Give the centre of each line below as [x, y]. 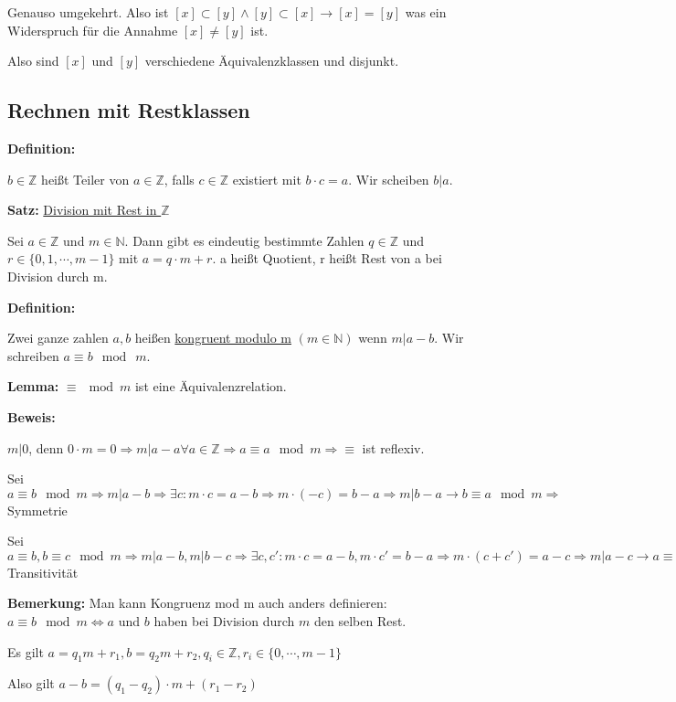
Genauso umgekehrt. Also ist [88, 12]
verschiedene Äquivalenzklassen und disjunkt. [272, 61]
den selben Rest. [360, 621]
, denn [46, 447]
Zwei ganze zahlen [58, 338]
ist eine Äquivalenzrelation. [211, 386]
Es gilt [26, 651]
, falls [179, 179]
